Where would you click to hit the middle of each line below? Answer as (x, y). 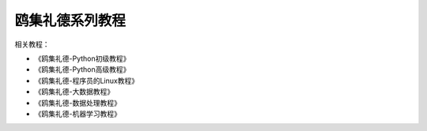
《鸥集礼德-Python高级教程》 (82, 69)
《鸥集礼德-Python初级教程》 (82, 58)
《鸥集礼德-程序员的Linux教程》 (86, 80)
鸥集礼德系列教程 (70, 21)
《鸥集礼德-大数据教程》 (74, 92)
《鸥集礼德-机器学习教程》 (78, 114)
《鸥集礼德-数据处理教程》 (78, 103)
